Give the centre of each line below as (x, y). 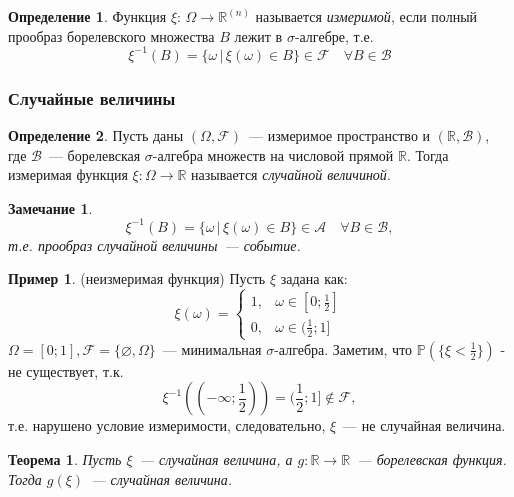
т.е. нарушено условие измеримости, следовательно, (167, 425)
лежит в (258, 35)
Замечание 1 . (50, 207)
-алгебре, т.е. (334, 35)
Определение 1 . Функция (87, 16)
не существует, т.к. (66, 370)
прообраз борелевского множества (111, 35)
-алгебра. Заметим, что (343, 348)
